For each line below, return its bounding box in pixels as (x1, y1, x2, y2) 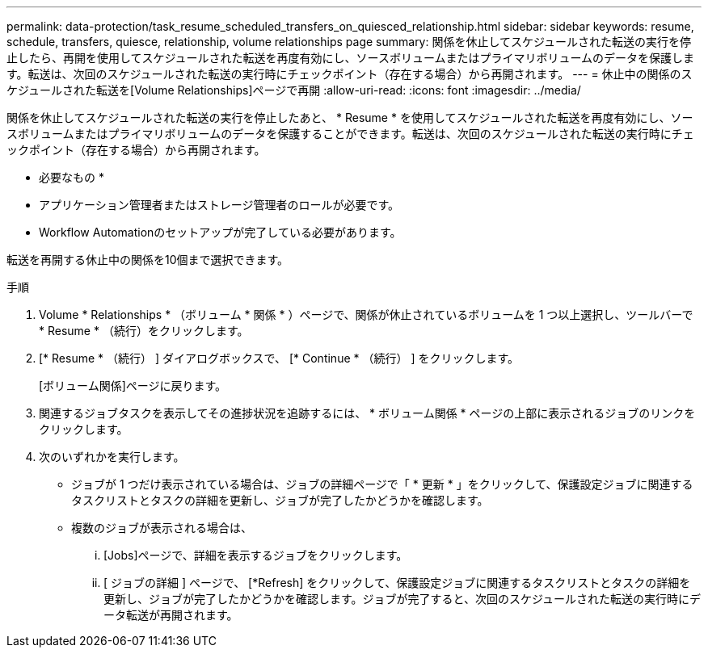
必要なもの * (39, 170, 104, 184)
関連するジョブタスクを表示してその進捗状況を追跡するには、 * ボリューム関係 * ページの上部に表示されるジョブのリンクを (39, 406, 696, 420)
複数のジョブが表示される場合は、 (71, 521, 252, 535)
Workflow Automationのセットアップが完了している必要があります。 (39, 225, 402, 239)
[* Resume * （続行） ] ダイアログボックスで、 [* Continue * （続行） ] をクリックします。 (39, 351, 520, 365)
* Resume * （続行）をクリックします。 (39, 324, 249, 337)
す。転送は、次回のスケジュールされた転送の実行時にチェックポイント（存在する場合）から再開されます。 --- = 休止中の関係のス (6, 67, 693, 81)
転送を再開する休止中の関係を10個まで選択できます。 (6, 253, 289, 266)
